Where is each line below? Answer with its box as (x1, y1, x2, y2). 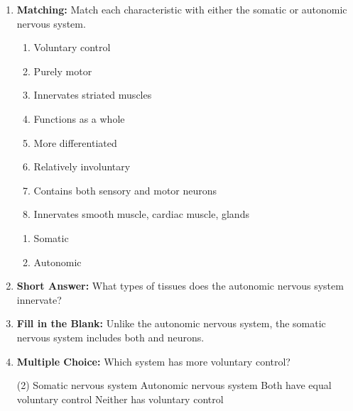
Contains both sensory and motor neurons (33, 182, 217, 197)
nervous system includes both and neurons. (16, 329, 205, 344)
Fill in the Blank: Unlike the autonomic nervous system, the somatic (16, 316, 326, 331)
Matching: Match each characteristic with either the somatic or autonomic (16, 2, 347, 16)
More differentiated (33, 135, 117, 150)
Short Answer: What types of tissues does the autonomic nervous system (16, 278, 344, 293)
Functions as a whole (33, 111, 125, 126)
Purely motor (33, 63, 92, 78)
